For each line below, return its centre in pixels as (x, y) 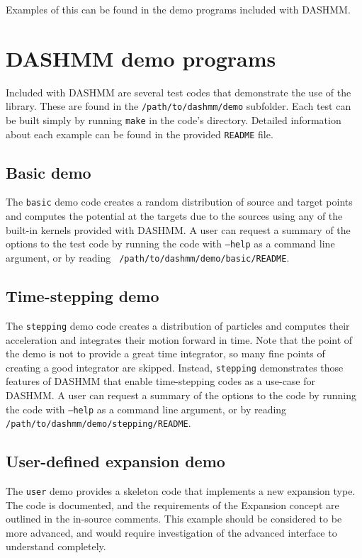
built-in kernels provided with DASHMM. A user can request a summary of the (178, 229)
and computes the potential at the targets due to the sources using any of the (174, 216)
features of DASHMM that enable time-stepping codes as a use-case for (161, 381)
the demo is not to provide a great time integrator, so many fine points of (165, 353)
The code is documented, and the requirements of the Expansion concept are (172, 504)
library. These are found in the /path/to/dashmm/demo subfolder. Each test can (179, 106)
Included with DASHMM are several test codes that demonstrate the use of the (179, 92)
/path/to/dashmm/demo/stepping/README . (98, 423)
